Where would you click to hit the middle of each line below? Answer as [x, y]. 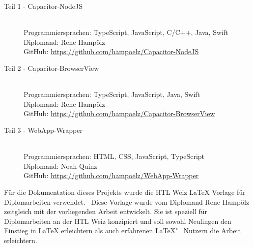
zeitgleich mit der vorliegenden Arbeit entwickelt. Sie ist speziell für [106, 211]
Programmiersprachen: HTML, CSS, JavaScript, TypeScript [114, 156]
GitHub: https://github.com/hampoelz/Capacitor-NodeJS [111, 51]
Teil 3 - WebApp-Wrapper [43, 130]
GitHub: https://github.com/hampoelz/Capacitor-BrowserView [119, 113]
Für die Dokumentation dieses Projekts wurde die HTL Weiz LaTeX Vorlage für [125, 192]
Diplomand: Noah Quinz [60, 166]
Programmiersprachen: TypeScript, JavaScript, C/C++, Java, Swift [126, 32]
